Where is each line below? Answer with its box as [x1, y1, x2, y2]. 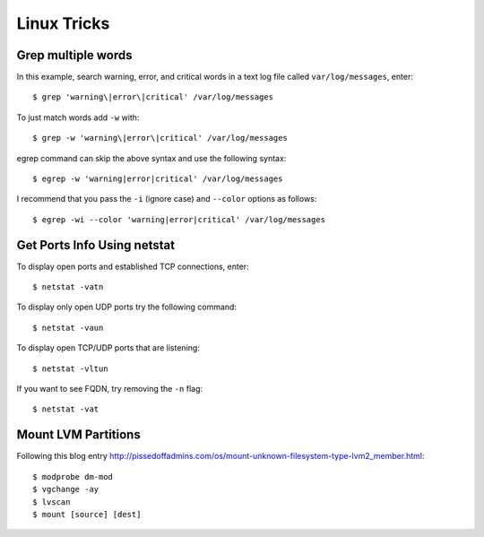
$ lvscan [32, 497, 71, 507]
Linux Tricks [16, 13, 110, 33]
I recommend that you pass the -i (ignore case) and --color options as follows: [16, 194, 317, 204]
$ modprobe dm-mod [32, 472, 114, 481]
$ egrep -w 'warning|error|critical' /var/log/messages [32, 174, 283, 184]
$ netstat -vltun [32, 363, 108, 374]
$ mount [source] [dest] [32, 509, 142, 519]
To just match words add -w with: [16, 112, 140, 123]
